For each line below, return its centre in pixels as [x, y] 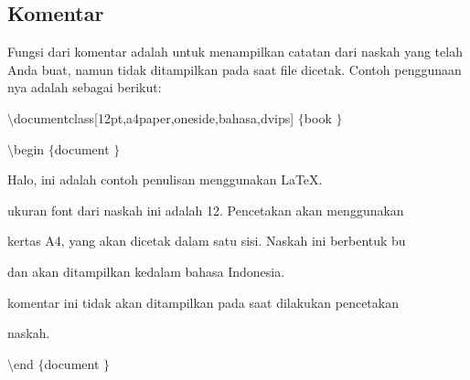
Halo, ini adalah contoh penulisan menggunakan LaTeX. [165, 179]
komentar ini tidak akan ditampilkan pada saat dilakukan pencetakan [203, 302]
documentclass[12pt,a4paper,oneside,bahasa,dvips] [154, 117]
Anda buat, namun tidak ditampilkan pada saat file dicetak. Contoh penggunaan [235, 69]
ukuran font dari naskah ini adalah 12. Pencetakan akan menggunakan [206, 210]
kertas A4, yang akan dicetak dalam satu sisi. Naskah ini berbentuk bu [207, 241]
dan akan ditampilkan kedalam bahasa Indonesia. [146, 271]
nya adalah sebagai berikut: [85, 87]
